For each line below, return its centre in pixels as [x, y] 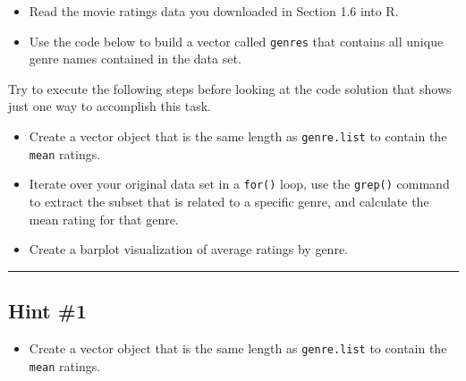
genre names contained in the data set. [135, 59]
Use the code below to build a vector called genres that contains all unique [236, 41]
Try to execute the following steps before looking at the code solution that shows [230, 88]
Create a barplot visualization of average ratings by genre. [188, 249]
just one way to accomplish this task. [110, 106]
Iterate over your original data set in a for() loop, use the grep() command [239, 184]
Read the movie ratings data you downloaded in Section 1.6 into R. [214, 11]
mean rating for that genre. [104, 219]
